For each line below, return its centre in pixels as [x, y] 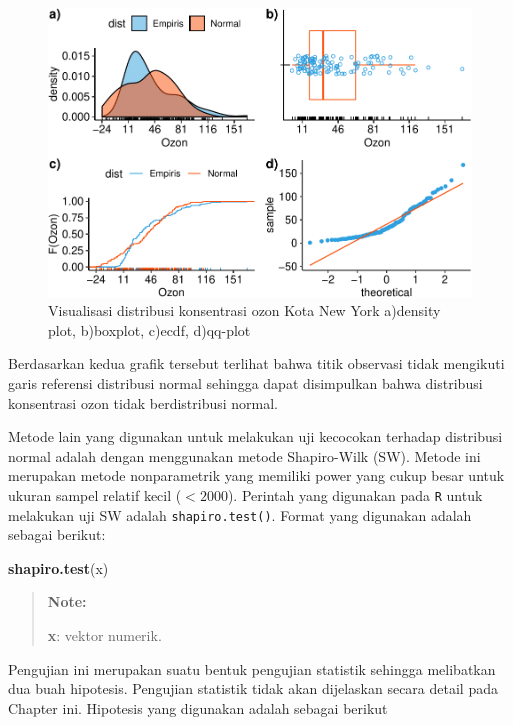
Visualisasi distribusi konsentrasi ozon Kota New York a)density [244, 310]
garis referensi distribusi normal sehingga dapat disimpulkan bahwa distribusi [245, 382]
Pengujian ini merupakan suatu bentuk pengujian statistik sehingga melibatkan [252, 668]
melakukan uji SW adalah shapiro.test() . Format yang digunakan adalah [240, 514]
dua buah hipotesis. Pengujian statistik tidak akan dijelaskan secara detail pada [253, 688]
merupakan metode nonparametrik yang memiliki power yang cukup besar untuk [256, 475]
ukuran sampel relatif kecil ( [95, 494]
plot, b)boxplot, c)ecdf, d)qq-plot [149, 329]
